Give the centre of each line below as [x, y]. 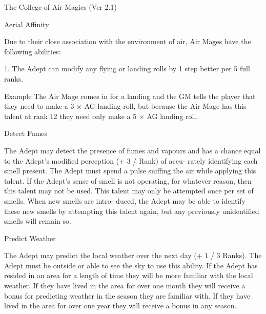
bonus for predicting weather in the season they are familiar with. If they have [127, 295]
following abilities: [33, 51]
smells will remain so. [38, 221]
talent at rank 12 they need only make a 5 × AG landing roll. [101, 116]
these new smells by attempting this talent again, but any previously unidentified [132, 211]
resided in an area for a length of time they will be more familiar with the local [129, 275]
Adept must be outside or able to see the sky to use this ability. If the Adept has [131, 265]
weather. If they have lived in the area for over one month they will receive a [125, 286]
